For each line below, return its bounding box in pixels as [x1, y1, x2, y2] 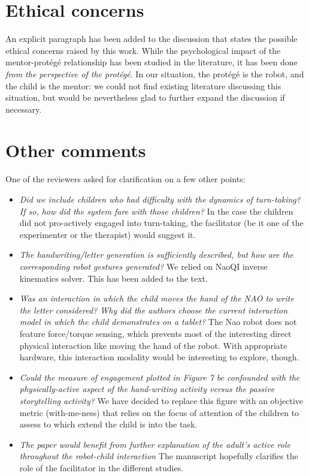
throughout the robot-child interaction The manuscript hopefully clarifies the [19, 450, 298, 462]
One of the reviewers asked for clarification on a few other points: [5, 173, 246, 185]
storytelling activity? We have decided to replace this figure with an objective [19, 394, 304, 406]
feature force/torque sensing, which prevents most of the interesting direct [19, 327, 292, 339]
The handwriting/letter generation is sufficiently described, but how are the [19, 248, 293, 261]
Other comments [5, 138, 146, 162]
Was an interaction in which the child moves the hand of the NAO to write [19, 292, 294, 305]
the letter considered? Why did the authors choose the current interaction [19, 303, 288, 316]
